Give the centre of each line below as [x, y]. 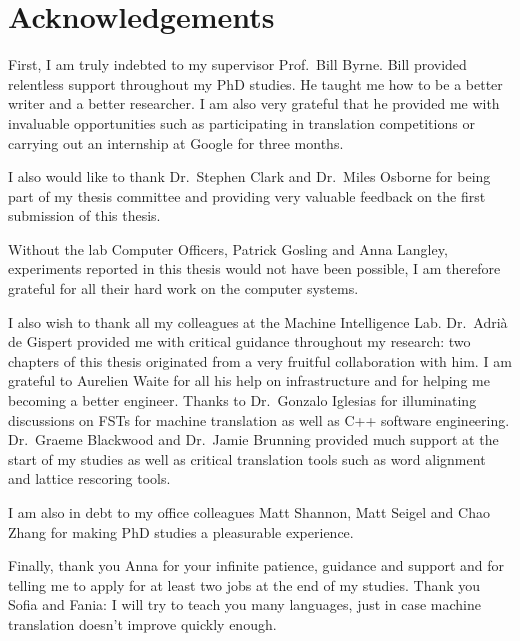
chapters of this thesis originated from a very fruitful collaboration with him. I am [260, 360]
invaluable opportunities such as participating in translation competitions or [241, 122]
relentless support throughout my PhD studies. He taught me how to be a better [255, 83]
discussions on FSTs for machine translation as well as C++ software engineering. [259, 419]
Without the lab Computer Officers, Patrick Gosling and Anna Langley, [228, 248]
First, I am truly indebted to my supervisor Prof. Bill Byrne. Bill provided [237, 64]
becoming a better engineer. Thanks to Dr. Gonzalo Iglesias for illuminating [242, 400]
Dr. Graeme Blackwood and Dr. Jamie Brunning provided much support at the [253, 439]
